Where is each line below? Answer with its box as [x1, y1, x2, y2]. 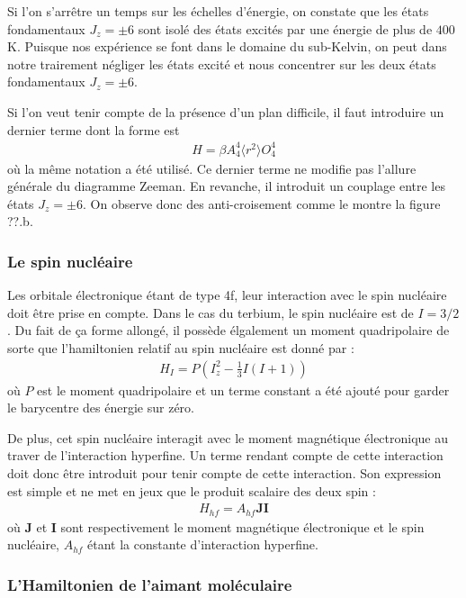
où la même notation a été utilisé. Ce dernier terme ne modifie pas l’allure [7, 159, 417, 177]
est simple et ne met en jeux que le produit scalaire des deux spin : [7, 481, 376, 500]
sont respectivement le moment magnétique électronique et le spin [60, 517, 425, 536]
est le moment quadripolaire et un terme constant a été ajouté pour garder [37, 380, 450, 399]
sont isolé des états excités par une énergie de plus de [138, 19, 433, 38]
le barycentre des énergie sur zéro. [7, 398, 194, 417]
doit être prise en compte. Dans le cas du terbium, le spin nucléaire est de [7, 303, 414, 322]
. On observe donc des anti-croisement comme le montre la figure [82, 194, 441, 213]
